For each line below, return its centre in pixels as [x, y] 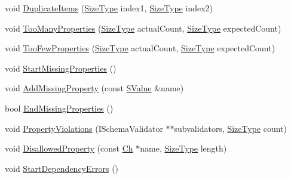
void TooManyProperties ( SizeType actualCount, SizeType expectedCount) [143, 28]
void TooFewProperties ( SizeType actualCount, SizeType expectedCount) [140, 48]
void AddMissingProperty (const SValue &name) [94, 88]
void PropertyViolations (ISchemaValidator [84, 128]
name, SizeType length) [183, 148]
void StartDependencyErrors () [62, 168]
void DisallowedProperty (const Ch [69, 148]
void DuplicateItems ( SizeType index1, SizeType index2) [109, 8]
